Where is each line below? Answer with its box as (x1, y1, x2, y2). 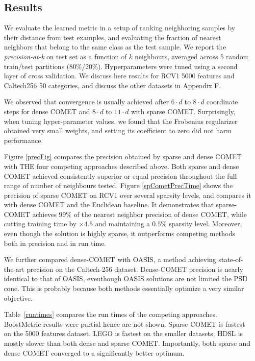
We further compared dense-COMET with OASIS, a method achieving (4, 254, 216, 265)
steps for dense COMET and (4, 106, 90, 116)
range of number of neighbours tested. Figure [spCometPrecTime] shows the (4, 180, 233, 191)
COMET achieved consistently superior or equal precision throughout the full (4, 170, 237, 181)
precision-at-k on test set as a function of (4, 51, 127, 61)
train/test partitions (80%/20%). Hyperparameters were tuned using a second (4, 61, 238, 71)
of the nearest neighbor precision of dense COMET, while (74, 209, 247, 219)
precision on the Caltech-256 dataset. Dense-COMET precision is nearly (26, 264, 243, 274)
